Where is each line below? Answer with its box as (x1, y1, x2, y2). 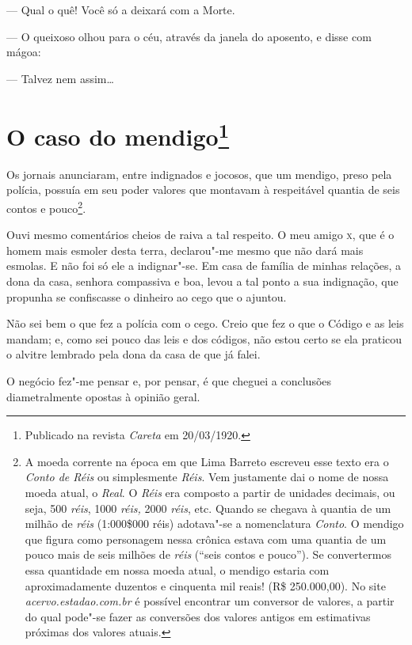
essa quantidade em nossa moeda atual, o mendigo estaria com (25, 561, 330, 578)
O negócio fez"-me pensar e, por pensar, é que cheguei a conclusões (6, 373, 332, 389)
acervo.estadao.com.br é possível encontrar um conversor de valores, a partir (25, 593, 395, 609)
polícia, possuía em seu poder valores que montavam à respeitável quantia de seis (6, 181, 400, 198)
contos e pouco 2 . (6, 198, 86, 216)
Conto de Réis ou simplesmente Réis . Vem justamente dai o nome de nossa (25, 469, 389, 485)
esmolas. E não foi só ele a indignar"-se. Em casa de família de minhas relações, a (6, 257, 402, 274)
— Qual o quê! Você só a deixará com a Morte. (6, 2, 235, 17)
